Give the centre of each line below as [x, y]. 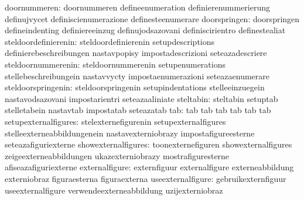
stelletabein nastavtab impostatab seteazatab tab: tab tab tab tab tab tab [138, 110]
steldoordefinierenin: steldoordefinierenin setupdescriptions [110, 41]
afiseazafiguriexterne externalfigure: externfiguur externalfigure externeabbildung [149, 167]
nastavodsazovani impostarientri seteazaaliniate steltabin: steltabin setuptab [141, 98]
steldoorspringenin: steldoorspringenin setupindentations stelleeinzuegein [135, 87]
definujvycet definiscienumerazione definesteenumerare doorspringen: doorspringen [152, 18]
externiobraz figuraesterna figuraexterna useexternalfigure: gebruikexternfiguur [146, 178]
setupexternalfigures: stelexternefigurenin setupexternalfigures [115, 121]
